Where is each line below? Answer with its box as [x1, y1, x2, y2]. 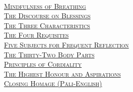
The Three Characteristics [4, 20, 90, 30]
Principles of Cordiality [4, 59, 82, 69]
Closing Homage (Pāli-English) [4, 78, 102, 89]
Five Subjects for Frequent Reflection [4, 39, 129, 49]
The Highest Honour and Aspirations [4, 68, 121, 79]
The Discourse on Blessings [4, 10, 91, 21]
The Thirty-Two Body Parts [4, 49, 95, 59]
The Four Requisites [4, 30, 69, 40]
